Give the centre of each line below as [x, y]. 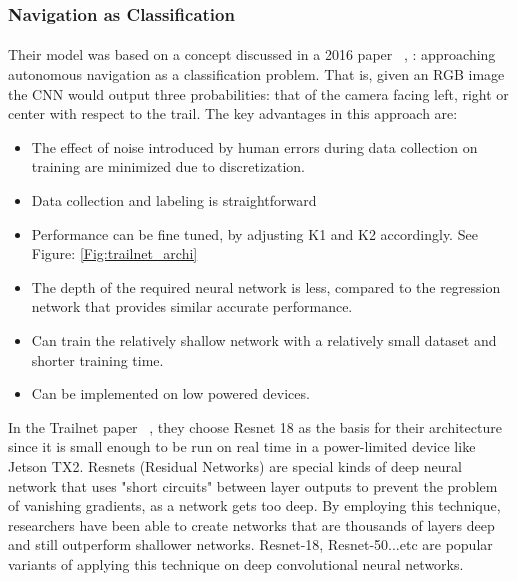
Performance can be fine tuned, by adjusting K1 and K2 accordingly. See [254, 233]
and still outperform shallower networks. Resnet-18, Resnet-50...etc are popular [250, 544]
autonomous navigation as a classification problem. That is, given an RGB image [256, 74]
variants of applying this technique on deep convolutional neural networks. [236, 563]
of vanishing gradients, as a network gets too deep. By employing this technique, [254, 505]
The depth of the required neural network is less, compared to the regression [266, 286]
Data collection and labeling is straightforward [174, 200]
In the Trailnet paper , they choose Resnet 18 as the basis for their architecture [255, 426]
